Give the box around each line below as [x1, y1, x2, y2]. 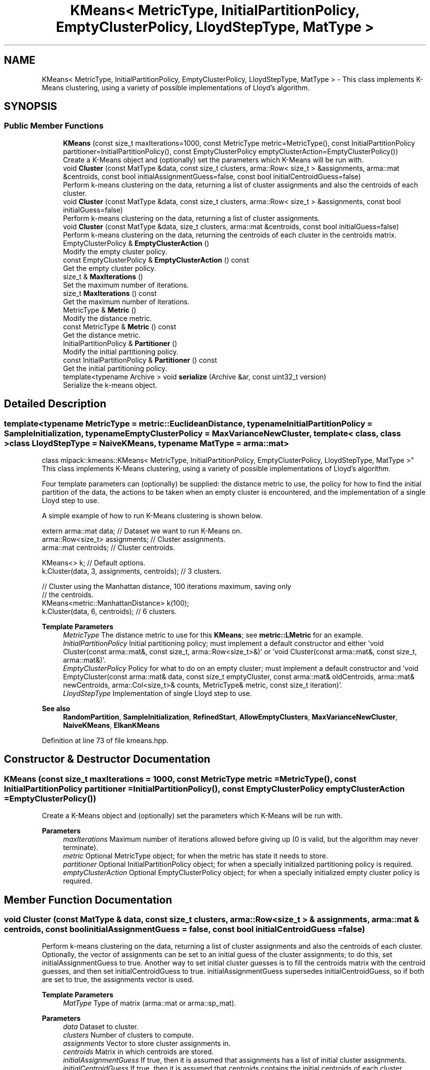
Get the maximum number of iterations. [63, 297, 189, 306]
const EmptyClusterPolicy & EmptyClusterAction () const [63, 255, 249, 264]
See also [42, 704, 70, 713]
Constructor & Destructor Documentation [4, 753, 211, 766]
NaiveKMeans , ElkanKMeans [63, 721, 160, 730]
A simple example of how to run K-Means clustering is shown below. [42, 511, 263, 520]
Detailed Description [4, 398, 107, 410]
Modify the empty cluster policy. [63, 247, 167, 256]
